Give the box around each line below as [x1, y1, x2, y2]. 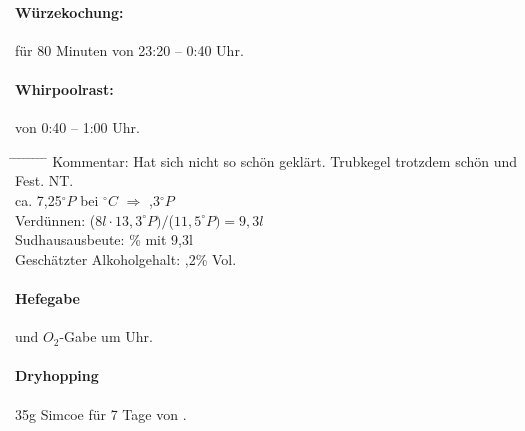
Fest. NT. [15, 170, 74, 191]
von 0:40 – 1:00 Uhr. [15, 117, 140, 138]
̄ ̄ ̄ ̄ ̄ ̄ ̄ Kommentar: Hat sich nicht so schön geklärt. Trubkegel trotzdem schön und [15, 150, 518, 171]
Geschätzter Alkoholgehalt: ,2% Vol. [15, 248, 237, 269]
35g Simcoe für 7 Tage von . [15, 403, 187, 424]
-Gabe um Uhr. [59, 326, 153, 347]
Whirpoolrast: [15, 78, 114, 99]
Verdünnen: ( [15, 209, 96, 230]
